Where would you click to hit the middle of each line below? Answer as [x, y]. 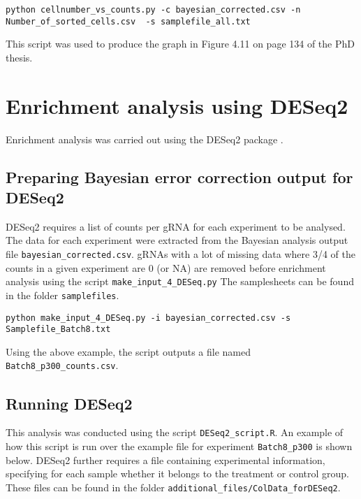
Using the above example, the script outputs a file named [128, 351]
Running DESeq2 [69, 403]
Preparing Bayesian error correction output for [179, 176]
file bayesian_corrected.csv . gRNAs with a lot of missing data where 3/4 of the [180, 254]
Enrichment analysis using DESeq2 [177, 105]
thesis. [19, 57]
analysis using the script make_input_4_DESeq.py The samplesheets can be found [180, 281]
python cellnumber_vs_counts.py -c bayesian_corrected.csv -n [153, 10]
